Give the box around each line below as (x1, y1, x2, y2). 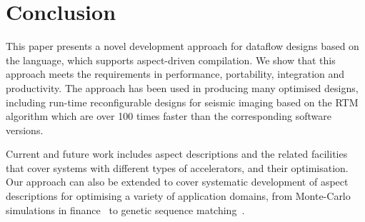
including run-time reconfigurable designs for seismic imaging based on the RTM (6, 94, 359, 109)
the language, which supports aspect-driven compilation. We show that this (6, 52, 336, 67)
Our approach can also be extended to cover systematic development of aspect (6, 174, 349, 189)
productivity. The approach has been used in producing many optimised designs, (6, 80, 359, 95)
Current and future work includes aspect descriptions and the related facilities (6, 146, 348, 161)
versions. (6, 122, 44, 137)
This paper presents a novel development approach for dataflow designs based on (6, 39, 359, 54)
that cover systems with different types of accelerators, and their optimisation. (6, 160, 349, 175)
